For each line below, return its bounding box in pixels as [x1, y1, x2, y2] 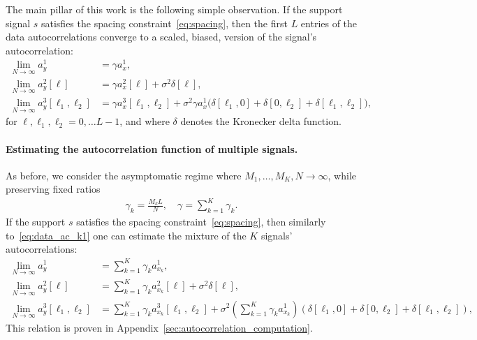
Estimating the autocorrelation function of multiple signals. [6, 141, 298, 156]
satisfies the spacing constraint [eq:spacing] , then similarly [76, 214, 326, 229]
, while [328, 168, 357, 182]
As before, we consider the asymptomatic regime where [6, 168, 242, 182]
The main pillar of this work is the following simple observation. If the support [6, 2, 343, 16]
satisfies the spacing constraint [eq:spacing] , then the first [41, 15, 288, 30]
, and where [119, 114, 170, 128]
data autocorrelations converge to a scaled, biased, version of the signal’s [6, 29, 317, 44]
